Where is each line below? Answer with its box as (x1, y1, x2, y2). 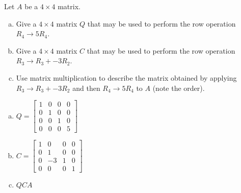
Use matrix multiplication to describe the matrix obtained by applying (16, 72, 237, 83)
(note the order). (152, 82, 205, 93)
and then (72, 82, 100, 93)
